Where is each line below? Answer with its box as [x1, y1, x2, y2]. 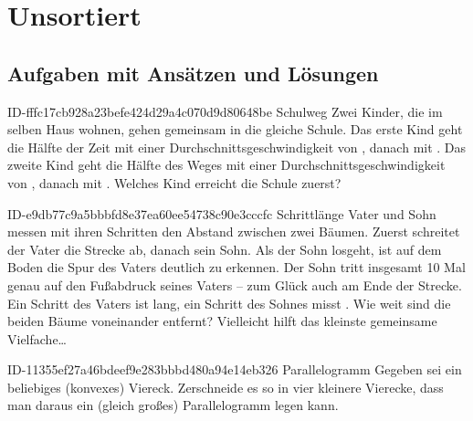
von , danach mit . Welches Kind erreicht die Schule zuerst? [7, 173, 342, 192]
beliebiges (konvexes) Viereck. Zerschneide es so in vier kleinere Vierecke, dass [7, 377, 444, 396]
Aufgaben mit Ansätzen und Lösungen [7, 58, 379, 87]
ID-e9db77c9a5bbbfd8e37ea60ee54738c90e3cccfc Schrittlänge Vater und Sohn [7, 204, 436, 223]
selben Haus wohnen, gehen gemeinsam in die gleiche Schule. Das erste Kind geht [7, 120, 463, 139]
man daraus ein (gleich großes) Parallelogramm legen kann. [7, 395, 339, 415]
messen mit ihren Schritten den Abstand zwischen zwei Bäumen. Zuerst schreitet [7, 222, 460, 241]
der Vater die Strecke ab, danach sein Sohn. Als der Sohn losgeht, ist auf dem [7, 239, 442, 258]
